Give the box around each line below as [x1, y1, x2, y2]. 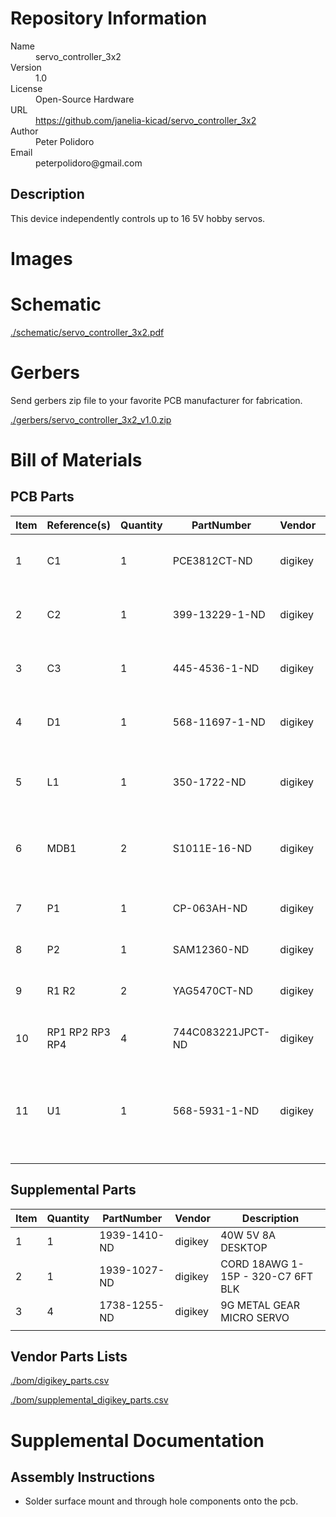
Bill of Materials [10, 449, 143, 471]
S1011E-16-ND [172, 841, 253, 855]
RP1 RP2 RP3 [46, 1025, 111, 1039]
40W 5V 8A [220, 1228, 277, 1242]
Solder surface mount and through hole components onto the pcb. [24, 1495, 299, 1507]
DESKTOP [220, 1240, 268, 1254]
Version [10, 61, 42, 73]
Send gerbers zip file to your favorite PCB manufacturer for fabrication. [10, 394, 303, 406]
